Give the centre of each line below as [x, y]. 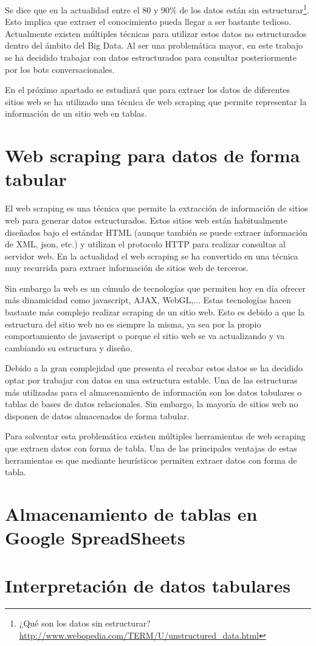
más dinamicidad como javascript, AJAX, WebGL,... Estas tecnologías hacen [148, 300]
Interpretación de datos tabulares [148, 585]
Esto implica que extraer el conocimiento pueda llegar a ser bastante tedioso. [148, 22]
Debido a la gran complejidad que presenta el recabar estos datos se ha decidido [154, 368]
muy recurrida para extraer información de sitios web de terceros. [127, 268]
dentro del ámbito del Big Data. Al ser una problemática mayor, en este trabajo [154, 45]
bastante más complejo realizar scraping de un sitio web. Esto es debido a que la [155, 312]
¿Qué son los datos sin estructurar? [85, 623]
